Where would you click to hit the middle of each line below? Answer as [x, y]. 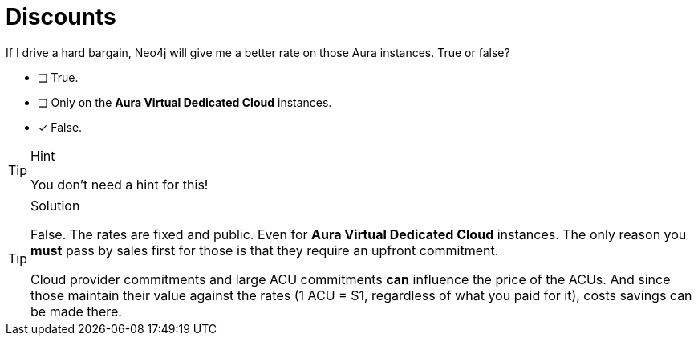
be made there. [76, 311]
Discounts [61, 17]
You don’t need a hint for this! [120, 184]
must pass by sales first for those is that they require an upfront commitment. [265, 250]
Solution [55, 205]
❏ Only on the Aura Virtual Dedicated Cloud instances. [185, 102]
